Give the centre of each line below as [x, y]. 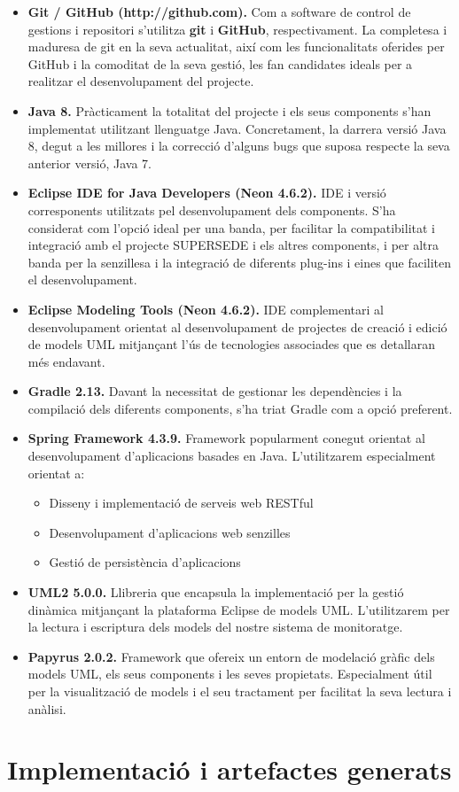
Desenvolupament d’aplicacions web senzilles [170, 532]
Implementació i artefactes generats [229, 769]
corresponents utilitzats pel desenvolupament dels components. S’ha [212, 210]
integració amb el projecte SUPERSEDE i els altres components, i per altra [233, 245]
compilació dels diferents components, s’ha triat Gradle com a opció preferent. [240, 408]
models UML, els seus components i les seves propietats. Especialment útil [230, 674]
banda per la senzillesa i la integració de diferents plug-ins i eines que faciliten [240, 262]
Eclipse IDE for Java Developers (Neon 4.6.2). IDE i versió [207, 193]
